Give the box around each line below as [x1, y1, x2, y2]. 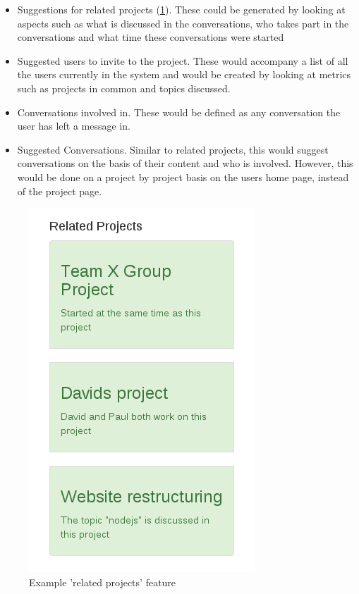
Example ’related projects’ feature [29, 574, 176, 589]
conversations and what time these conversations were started [17, 30, 284, 44]
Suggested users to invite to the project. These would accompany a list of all [17, 53, 348, 68]
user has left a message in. [17, 118, 130, 133]
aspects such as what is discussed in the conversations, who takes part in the [17, 16, 349, 30]
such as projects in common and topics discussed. [17, 80, 231, 95]
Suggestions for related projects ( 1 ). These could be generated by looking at [17, 2, 346, 16]
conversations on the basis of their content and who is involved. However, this [17, 156, 353, 171]
